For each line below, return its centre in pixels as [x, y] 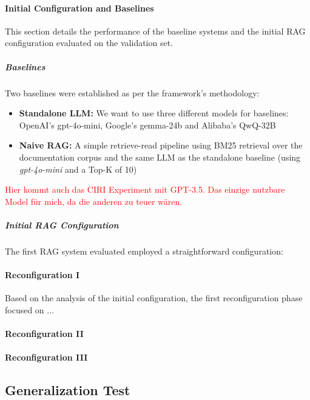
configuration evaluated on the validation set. [89, 43]
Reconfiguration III [46, 357]
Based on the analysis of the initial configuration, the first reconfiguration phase [154, 298]
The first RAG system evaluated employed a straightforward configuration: [144, 251]
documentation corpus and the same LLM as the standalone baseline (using [160, 157]
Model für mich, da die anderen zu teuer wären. [94, 201]
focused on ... [29, 309]
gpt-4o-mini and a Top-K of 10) [78, 169]
